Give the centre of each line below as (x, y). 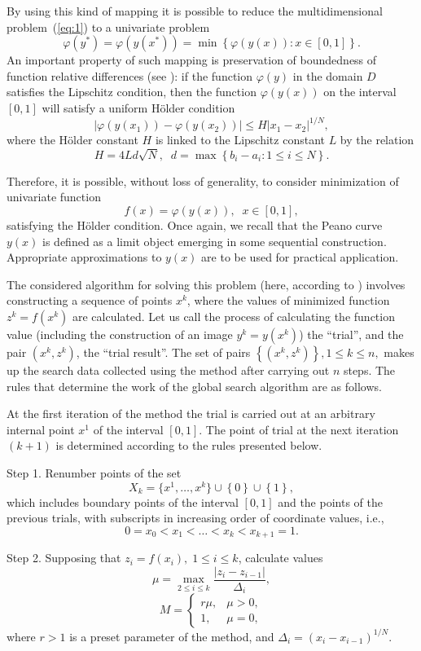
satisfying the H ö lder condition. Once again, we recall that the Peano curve (195, 225)
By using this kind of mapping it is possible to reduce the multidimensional (195, 11)
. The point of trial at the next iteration (299, 429)
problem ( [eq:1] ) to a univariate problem (108, 26)
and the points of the (330, 501)
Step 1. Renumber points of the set (94, 472)
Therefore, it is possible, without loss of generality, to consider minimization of (203, 180)
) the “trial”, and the (351, 334)
